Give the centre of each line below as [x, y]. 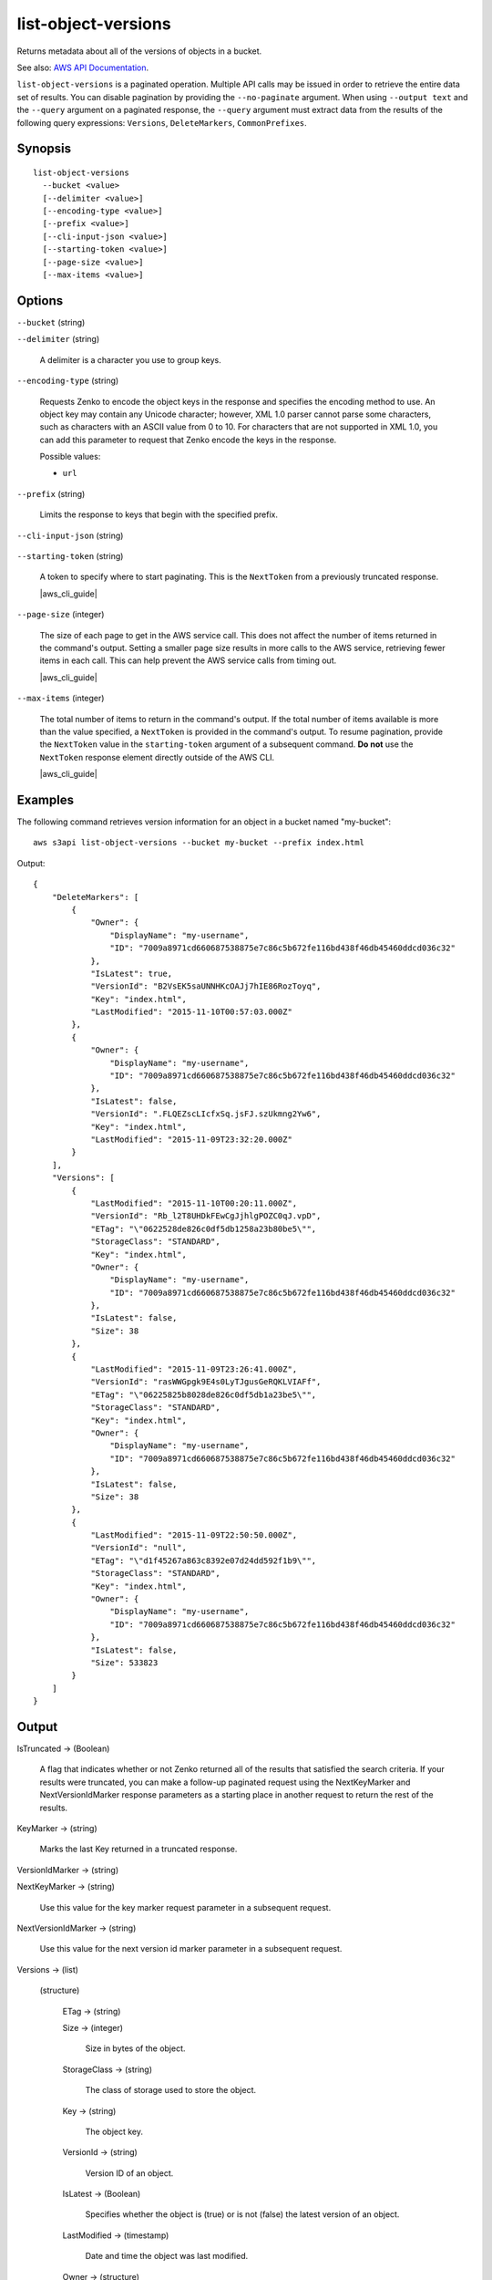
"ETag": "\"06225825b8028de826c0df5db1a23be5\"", [204, 1394]
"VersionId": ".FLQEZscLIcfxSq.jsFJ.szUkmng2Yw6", [206, 1114]
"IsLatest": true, [132, 973]
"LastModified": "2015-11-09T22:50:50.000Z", [194, 1535]
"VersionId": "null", [138, 1548]
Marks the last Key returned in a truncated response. [138, 1849]
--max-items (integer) [61, 699]
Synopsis [44, 149]
